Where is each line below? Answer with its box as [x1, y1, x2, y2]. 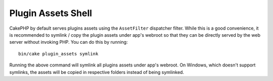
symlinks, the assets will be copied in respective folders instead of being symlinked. [9, 69, 185, 75]
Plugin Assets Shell [9, 8, 93, 19]
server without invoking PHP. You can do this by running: [9, 39, 128, 45]
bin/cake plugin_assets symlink [18, 51, 99, 56]
